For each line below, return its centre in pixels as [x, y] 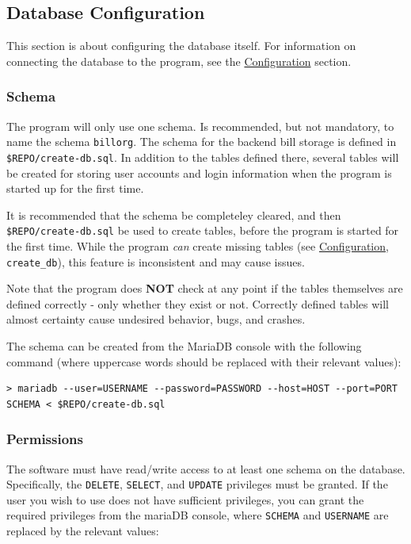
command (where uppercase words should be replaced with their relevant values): [204, 361]
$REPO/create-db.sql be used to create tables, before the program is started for [203, 230]
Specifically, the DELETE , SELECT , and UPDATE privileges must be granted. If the [197, 484]
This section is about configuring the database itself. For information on [181, 46]
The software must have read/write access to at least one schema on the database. [206, 468]
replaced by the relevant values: [83, 531]
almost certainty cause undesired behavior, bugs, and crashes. [156, 319]
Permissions [45, 439]
